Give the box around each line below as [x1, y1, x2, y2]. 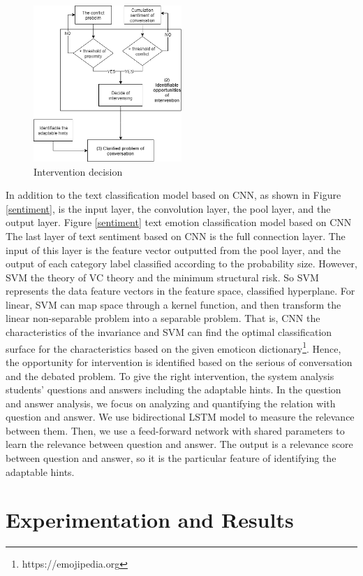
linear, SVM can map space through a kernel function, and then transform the [6, 297, 341, 311]
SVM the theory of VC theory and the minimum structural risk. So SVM [6, 269, 319, 284]
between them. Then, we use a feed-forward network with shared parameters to [6, 423, 345, 437]
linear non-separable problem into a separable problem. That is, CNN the [6, 311, 320, 325]
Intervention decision [34, 164, 123, 178]
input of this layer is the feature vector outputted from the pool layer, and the [6, 242, 341, 257]
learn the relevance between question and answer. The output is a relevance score [6, 437, 353, 451]
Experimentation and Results [6, 505, 294, 534]
